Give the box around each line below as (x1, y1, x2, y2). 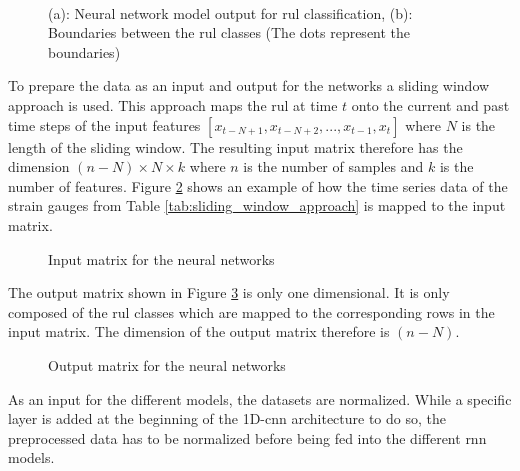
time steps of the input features (8, 114, 201, 135)
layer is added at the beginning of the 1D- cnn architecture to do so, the (8, 408, 446, 429)
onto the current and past (351, 94, 510, 115)
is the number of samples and (243, 156, 424, 177)
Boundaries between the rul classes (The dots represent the (48, 22, 411, 43)
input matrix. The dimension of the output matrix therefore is (8, 321, 390, 342)
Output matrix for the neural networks (48, 354, 286, 375)
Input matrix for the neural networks (48, 248, 275, 269)
